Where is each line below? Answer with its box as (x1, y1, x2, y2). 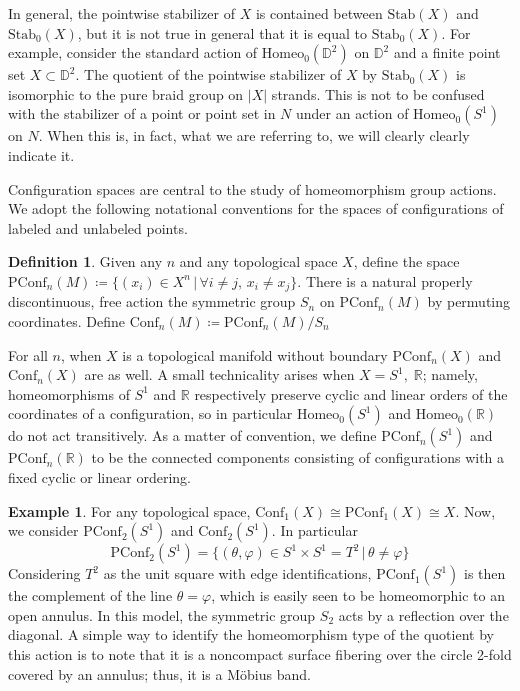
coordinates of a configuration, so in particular (8, 403, 293, 424)
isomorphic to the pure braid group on (8, 83, 244, 104)
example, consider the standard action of (8, 42, 258, 63)
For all (8, 344, 48, 365)
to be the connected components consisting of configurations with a (91, 447, 505, 468)
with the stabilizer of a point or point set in (8, 103, 276, 124)
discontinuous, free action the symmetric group (8, 291, 296, 312)
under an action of (295, 103, 409, 124)
